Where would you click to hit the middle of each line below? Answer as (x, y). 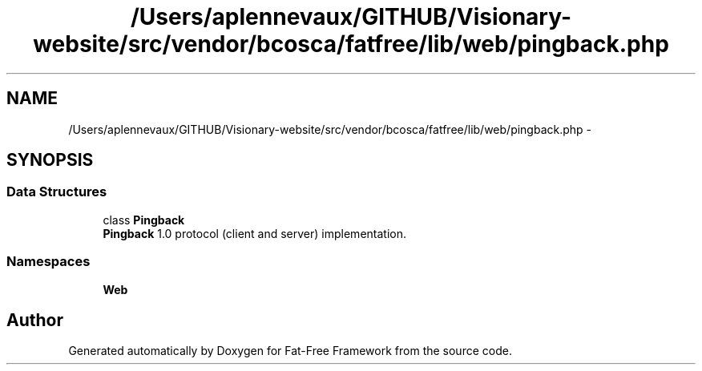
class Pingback (144, 220)
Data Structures (57, 192)
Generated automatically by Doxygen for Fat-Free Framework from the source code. (290, 351)
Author (35, 320)
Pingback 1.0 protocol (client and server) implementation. (254, 233)
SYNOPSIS (50, 160)
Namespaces (48, 262)
